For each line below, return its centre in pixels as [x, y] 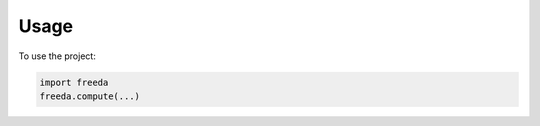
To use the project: [57, 56]
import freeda [74, 82]
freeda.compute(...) [89, 96]
